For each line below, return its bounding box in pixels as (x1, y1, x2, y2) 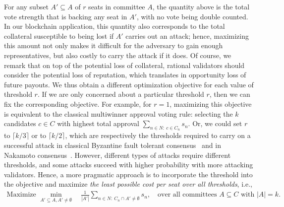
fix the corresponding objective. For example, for (4, 98, 152, 109)
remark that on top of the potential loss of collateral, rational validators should (4, 60, 245, 70)
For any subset (4, 1, 49, 11)
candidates (4, 118, 36, 129)
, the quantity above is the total (152, 1, 250, 11)
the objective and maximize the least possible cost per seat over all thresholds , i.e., (4, 179, 252, 189)
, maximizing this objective (170, 98, 252, 109)
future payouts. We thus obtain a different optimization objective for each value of (4, 79, 254, 89)
